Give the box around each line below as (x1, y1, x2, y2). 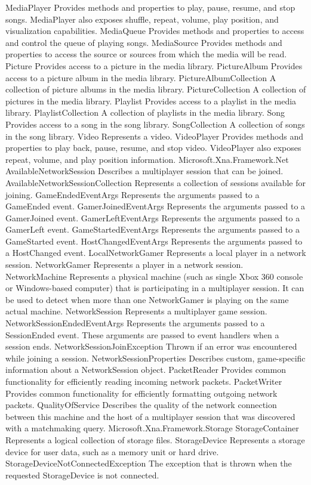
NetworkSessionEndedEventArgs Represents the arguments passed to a (5, 317, 265, 329)
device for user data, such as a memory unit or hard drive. (5, 445, 219, 458)
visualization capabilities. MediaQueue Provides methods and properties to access (5, 24, 304, 37)
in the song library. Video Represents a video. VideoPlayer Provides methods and (5, 129, 303, 142)
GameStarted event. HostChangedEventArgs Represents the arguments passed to (5, 234, 303, 247)
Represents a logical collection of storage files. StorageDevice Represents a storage (5, 433, 305, 446)
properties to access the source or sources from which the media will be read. (5, 48, 287, 60)
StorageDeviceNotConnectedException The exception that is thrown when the (5, 457, 292, 469)
